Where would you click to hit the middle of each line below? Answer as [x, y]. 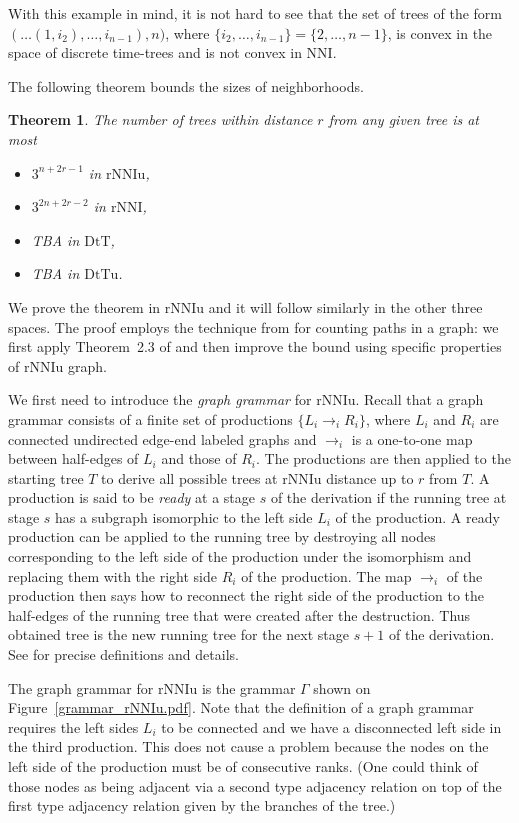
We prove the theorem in [84, 306]
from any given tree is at [404, 119]
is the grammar [248, 687]
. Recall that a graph [419, 399]
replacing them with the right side [112, 575]
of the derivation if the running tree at [388, 497]
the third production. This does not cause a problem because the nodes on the [248, 746]
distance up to [370, 477]
